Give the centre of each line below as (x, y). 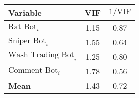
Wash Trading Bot (41, 55)
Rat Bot (22, 27)
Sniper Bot (27, 40)
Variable (25, 12)
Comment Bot (33, 71)
